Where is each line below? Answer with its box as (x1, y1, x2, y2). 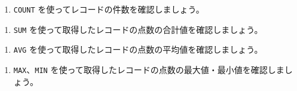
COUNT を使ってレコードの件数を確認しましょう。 (13, 3, 204, 15)
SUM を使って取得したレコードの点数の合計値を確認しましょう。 (13, 23, 263, 35)
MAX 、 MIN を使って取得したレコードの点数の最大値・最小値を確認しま (13, 63, 284, 75)
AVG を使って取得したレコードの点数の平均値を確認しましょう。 (13, 43, 263, 56)
